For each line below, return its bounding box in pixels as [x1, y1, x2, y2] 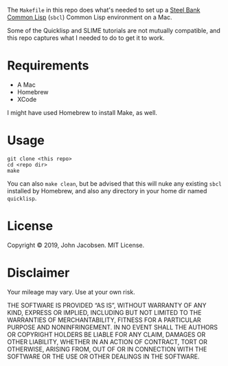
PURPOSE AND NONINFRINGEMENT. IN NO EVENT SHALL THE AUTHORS [7, 323, 218, 331]
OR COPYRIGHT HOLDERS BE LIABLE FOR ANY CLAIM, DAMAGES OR [7, 330, 206, 338]
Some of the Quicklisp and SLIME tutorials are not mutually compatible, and [7, 27, 221, 34]
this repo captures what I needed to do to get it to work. [7, 34, 165, 42]
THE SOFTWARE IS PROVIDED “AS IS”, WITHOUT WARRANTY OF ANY [7, 301, 207, 309]
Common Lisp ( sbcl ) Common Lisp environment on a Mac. [7, 13, 173, 21]
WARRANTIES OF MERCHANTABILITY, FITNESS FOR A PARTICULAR [7, 316, 201, 324]
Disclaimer [7, 265, 70, 281]
